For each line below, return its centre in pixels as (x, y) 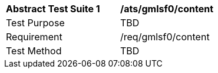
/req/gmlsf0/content (165, 37)
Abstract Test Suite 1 (53, 9)
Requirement (34, 37)
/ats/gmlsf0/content (167, 9)
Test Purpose (35, 23)
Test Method (34, 51)
